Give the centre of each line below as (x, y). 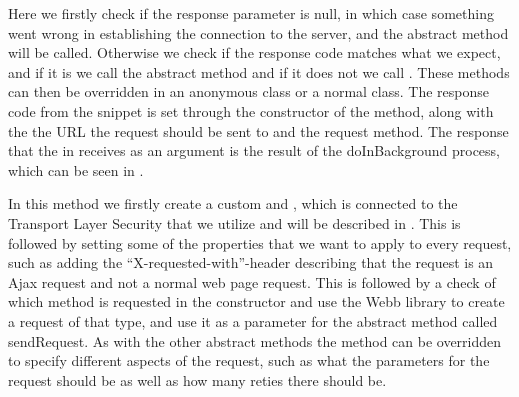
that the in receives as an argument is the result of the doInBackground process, (254, 150)
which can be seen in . (76, 169)
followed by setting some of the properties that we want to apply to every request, (260, 242)
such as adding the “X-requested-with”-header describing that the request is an (251, 262)
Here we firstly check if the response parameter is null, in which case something (251, 13)
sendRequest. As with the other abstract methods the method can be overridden (255, 340)
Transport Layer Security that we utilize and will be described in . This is (234, 222)
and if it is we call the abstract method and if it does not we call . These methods (259, 71)
